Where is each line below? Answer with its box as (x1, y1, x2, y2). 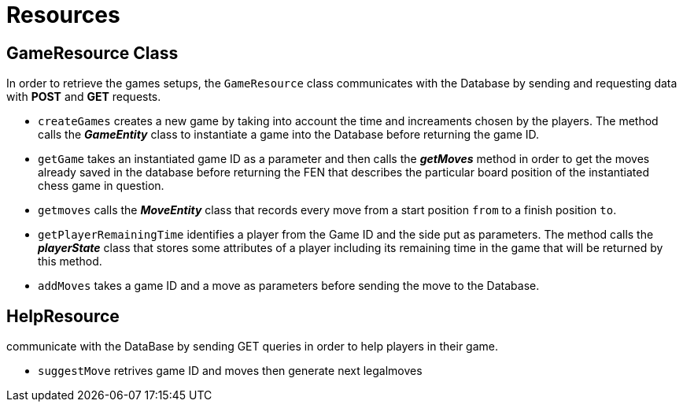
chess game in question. (38, 179, 164, 193)
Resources (6, 2, 120, 28)
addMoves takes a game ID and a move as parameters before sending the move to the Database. (38, 279, 540, 293)
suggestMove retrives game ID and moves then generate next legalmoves (38, 364, 423, 378)
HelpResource (6, 306, 120, 326)
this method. (38, 254, 102, 269)
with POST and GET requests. (6, 90, 161, 104)
